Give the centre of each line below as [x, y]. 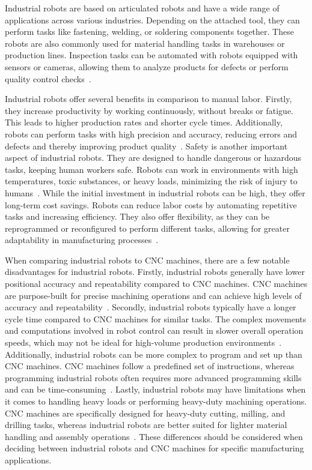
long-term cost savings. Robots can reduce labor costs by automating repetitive [151, 204]
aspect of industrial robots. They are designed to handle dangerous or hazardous [153, 158]
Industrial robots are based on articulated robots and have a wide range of [142, 8]
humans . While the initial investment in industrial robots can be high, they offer [155, 192]
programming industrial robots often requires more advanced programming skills [153, 377]
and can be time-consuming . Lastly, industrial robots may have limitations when [155, 389]
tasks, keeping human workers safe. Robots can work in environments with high [151, 169]
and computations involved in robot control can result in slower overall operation [154, 330]
